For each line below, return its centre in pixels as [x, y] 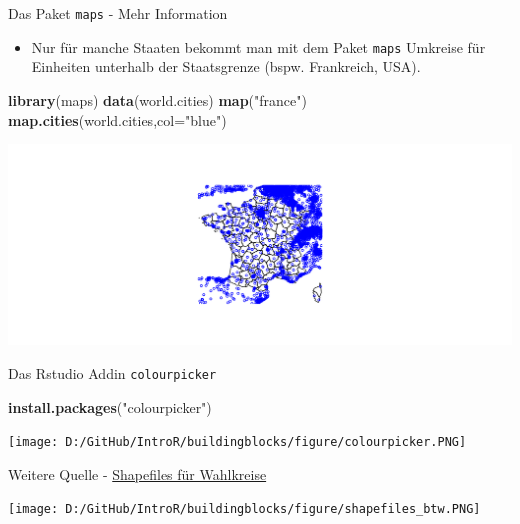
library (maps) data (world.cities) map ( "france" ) [157, 99]
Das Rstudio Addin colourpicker [112, 372]
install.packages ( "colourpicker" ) [110, 406]
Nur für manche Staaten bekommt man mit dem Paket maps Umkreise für [258, 46]
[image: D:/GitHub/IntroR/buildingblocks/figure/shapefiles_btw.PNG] [244, 509]
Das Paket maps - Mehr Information [118, 13]
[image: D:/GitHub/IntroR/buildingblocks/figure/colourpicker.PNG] [237, 442]
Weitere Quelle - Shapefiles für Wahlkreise [137, 473]
